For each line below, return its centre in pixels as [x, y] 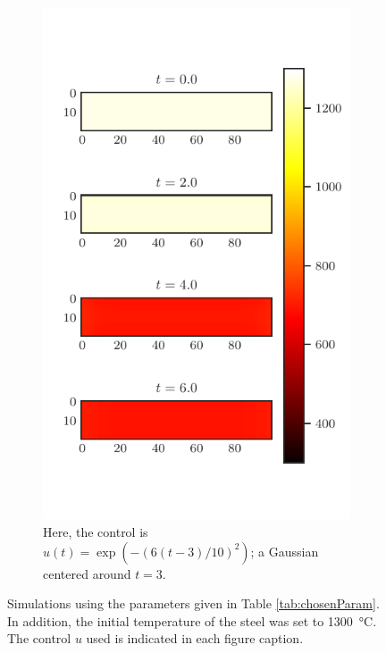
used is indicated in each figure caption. [195, 638]
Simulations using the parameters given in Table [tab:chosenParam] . [193, 603]
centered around [87, 573]
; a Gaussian [285, 551]
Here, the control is [96, 531]
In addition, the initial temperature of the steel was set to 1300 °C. [192, 620]
